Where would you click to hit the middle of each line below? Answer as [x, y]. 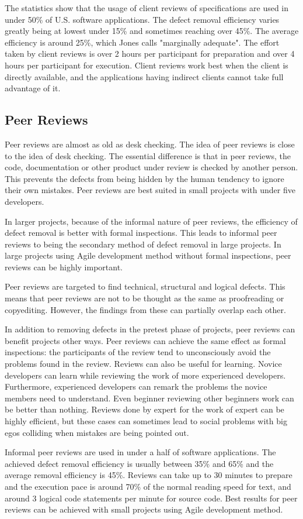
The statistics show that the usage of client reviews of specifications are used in [147, 8]
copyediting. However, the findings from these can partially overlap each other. [145, 309]
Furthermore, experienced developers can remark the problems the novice [136, 386]
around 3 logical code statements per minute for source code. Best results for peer [151, 498]
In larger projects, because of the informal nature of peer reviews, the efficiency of [151, 221]
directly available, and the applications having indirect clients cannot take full [144, 76]
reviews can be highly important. [64, 267]
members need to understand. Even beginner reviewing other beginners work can [149, 398]
